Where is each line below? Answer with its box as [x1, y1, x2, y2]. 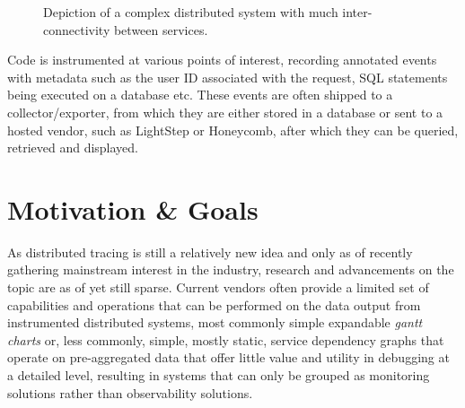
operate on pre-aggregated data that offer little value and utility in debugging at [7, 348, 450, 367]
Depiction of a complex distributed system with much [43, 3, 338, 21]
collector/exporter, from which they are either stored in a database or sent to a [7, 102, 443, 121]
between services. [113, 20, 208, 39]
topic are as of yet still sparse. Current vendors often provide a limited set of [7, 278, 429, 297]
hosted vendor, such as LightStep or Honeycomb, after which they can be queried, [7, 120, 459, 139]
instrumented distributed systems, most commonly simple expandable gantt [7, 313, 423, 332]
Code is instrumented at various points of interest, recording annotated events [7, 50, 437, 69]
